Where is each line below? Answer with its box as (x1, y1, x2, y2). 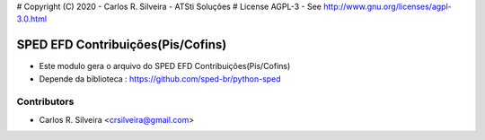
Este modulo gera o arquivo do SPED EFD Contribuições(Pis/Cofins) (39, 61, 291, 72)
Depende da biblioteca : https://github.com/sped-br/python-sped (39, 73, 282, 84)
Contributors (16, 95, 75, 108)
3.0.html (16, 13, 48, 24)
